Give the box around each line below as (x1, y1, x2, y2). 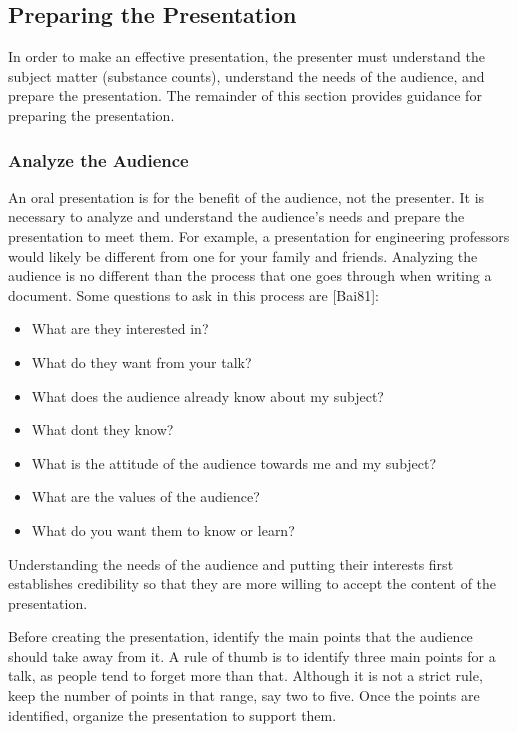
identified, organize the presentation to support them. (8, 704, 337, 725)
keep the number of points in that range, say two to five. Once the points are (8, 685, 480, 706)
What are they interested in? (31, 318, 209, 339)
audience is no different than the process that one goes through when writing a (8, 265, 492, 286)
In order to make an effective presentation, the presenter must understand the (8, 46, 485, 67)
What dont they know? (31, 419, 174, 440)
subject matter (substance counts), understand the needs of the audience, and (8, 65, 485, 86)
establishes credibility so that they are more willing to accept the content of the (8, 573, 497, 594)
